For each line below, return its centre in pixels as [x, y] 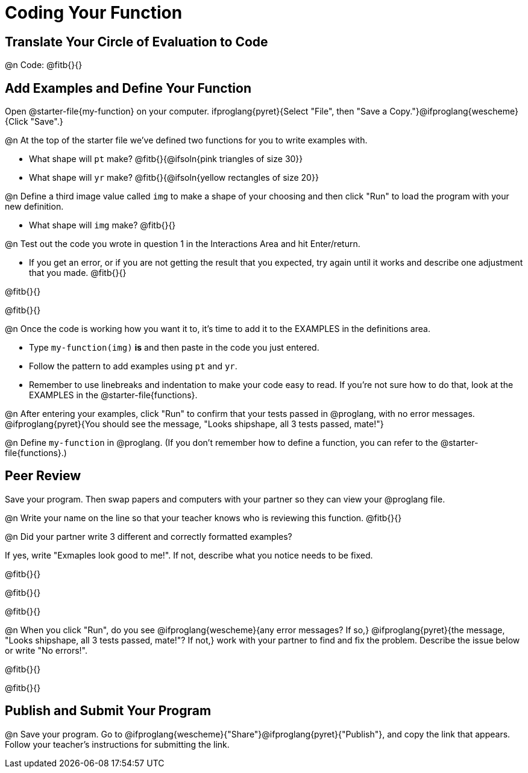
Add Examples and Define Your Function [128, 88]
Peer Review [43, 476]
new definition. [34, 207]
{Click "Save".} [34, 122]
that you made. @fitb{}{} [78, 273]
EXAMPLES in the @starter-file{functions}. [113, 395]
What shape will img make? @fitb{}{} [102, 225]
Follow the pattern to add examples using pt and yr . [133, 366]
